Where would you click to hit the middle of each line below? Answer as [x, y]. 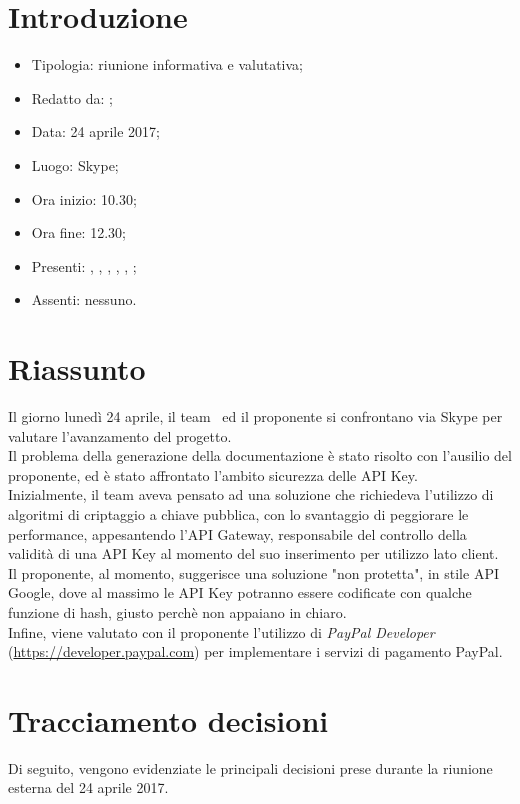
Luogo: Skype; [75, 164]
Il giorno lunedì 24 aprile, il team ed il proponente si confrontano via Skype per [255, 416]
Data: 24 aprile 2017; [95, 131]
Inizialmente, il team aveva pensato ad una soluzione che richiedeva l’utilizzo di [251, 494]
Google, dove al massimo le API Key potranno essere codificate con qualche [240, 592]
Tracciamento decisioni [168, 719]
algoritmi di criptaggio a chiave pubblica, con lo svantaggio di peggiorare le [238, 513]
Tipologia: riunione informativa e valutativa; [167, 64]
